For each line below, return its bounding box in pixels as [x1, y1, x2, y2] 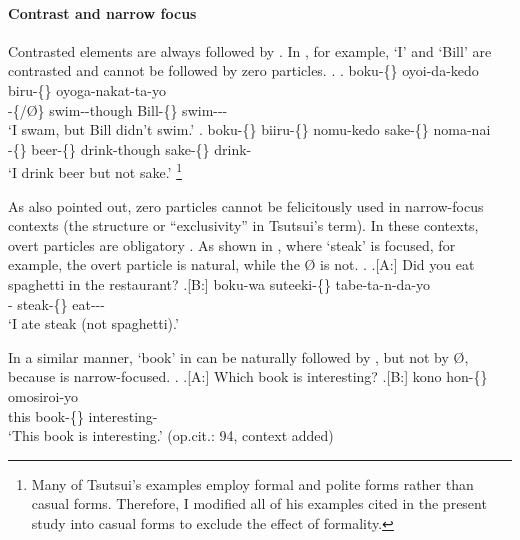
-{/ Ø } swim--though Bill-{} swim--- [8, 99, 228, 120]
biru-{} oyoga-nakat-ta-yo [8, 79, 166, 100]
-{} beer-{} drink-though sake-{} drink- [8, 138, 252, 159]
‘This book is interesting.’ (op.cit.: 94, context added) [8, 425, 334, 446]
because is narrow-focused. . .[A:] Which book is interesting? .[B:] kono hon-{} [8, 366, 488, 387]
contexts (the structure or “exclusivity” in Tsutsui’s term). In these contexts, [8, 215, 479, 236]
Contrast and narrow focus [8, 2, 197, 23]
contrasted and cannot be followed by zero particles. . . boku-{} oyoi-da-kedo [8, 60, 479, 81]
